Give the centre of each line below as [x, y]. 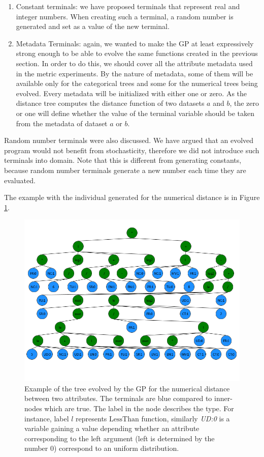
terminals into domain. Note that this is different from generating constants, [123, 160]
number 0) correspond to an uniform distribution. [102, 448]
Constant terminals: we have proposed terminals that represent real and [128, 6]
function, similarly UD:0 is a [186, 418]
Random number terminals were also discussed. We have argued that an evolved [129, 140]
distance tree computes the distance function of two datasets [110, 103]
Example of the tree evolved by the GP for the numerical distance [127, 388]
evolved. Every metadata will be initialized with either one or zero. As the [131, 93]
